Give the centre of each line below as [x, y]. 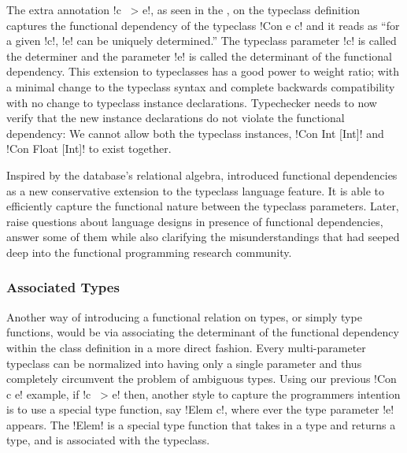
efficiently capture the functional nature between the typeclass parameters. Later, [203, 206]
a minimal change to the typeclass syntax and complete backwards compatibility [201, 86]
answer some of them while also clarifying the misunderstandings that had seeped [203, 237]
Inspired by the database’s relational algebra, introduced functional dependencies [202, 175]
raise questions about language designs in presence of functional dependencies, [195, 221]
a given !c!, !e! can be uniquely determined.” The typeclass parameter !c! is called [202, 41]
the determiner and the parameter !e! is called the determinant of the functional [199, 56]
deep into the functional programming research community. [149, 252]
